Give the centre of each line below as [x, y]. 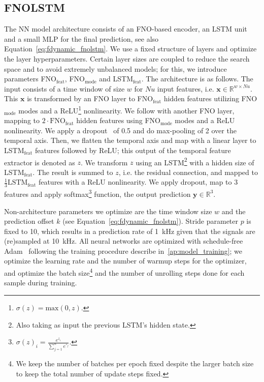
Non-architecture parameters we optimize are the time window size [108, 211]
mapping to [22, 120]
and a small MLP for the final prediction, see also [81, 38]
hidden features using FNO [118, 120]
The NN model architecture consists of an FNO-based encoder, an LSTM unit [126, 29]
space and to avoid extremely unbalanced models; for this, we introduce [115, 68]
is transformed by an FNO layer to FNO [90, 98]
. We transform [104, 162]
